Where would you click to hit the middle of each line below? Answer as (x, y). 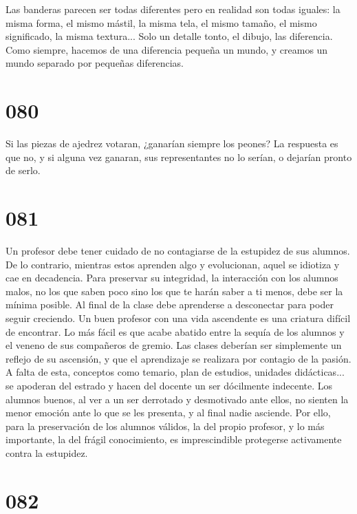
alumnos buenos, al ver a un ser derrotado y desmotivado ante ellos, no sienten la (177, 399)
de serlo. (23, 170)
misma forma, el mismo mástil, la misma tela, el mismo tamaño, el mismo (161, 22)
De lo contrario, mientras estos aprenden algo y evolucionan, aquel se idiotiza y (173, 264)
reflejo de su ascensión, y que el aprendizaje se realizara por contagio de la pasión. (178, 358)
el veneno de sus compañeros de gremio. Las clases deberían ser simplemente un (174, 345)
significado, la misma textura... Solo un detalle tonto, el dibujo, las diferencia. (169, 36)
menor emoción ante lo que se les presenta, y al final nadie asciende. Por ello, (168, 413)
